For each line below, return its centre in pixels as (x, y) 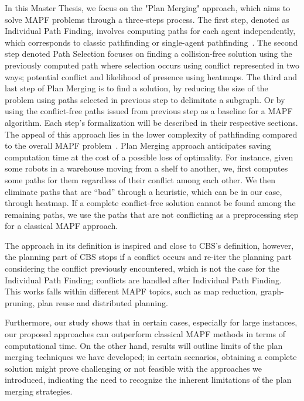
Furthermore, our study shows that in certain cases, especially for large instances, (151, 322)
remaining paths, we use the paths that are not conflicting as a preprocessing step (152, 214)
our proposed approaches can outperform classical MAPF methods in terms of (145, 334)
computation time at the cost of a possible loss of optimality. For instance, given (149, 157)
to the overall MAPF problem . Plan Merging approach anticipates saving (138, 145)
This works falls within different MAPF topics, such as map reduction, (131, 291)
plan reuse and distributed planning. (103, 302)
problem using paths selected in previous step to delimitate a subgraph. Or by (145, 99)
